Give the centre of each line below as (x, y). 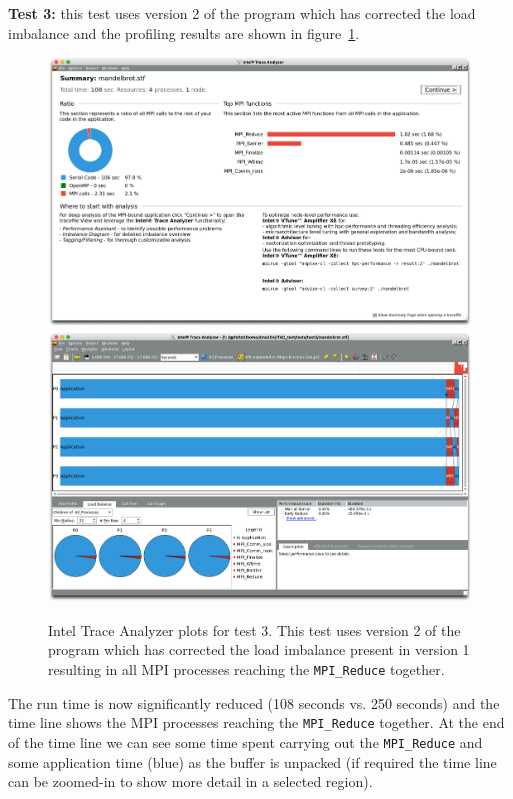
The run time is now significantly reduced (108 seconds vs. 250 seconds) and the (254, 702)
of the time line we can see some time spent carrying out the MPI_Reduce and (245, 741)
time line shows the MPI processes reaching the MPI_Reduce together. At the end (256, 722)
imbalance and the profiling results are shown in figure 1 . (184, 32)
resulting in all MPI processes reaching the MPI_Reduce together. (246, 669)
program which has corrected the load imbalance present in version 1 (259, 649)
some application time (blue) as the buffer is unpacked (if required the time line (252, 761)
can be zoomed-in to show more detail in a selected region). (190, 781)
